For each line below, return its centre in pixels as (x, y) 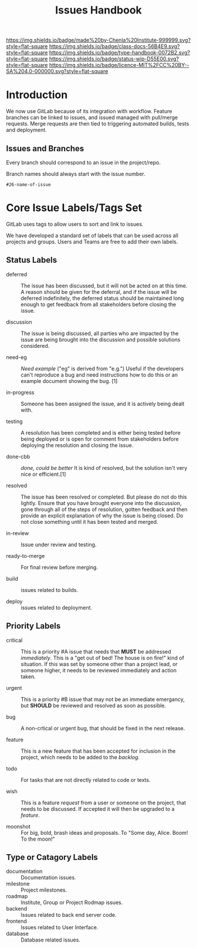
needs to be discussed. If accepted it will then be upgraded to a (98, 809)
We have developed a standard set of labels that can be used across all (92, 235)
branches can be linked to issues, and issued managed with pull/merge (92, 117)
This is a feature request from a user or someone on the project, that (103, 803)
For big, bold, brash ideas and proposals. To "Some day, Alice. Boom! (104, 832)
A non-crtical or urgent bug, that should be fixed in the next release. (103, 728)
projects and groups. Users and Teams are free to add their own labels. (92, 242)
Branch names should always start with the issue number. (76, 174)
